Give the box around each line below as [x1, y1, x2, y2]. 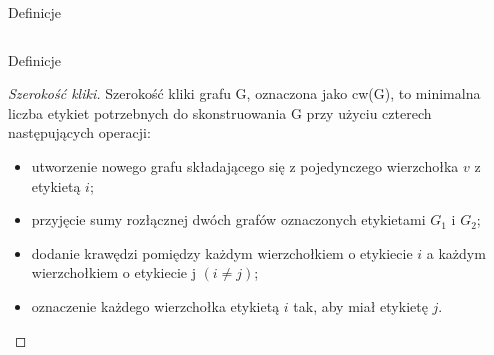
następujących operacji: [8, 122, 151, 143]
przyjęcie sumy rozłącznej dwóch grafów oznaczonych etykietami [31, 209, 426, 230]
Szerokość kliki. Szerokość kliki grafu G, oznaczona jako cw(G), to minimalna [8, 83, 481, 104]
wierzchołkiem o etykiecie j [31, 262, 196, 283]
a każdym [426, 242, 486, 263]
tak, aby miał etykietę [293, 295, 428, 316]
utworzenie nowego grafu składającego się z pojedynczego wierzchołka [31, 155, 459, 176]
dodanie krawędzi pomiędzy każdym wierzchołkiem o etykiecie [31, 242, 413, 263]
